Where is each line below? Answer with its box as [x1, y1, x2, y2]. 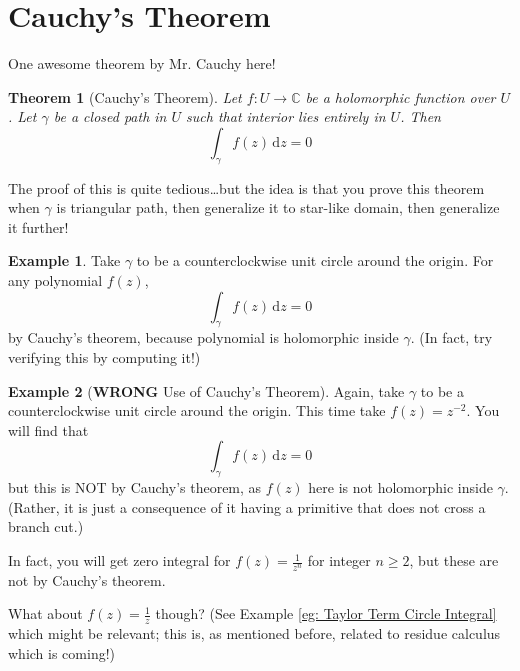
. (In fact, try [410, 327, 493, 348]
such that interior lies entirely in [186, 106, 386, 127]
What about [8, 603, 83, 624]
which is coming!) [8, 642, 116, 663]
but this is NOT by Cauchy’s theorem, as [8, 477, 262, 498]
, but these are [409, 550, 499, 571]
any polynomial [8, 270, 103, 291]
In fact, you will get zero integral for [8, 550, 231, 571]
